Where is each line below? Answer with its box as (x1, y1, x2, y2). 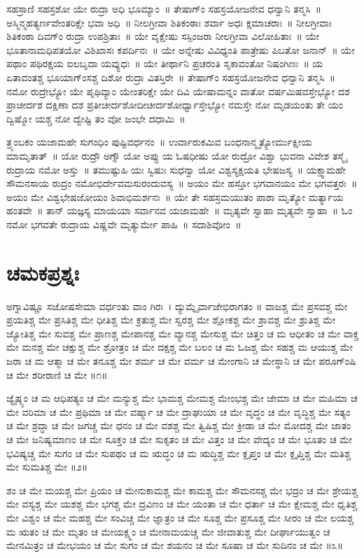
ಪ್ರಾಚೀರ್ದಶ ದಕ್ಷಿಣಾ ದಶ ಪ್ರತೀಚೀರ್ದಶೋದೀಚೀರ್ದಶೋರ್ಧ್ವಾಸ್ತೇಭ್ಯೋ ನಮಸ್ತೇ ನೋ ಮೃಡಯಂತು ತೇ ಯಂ (6, 97, 343, 112)
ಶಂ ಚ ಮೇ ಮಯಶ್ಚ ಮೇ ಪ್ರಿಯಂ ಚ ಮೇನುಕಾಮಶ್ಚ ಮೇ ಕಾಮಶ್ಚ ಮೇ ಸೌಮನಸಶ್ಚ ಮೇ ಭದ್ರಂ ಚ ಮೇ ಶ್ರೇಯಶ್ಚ (6, 482, 358, 497)
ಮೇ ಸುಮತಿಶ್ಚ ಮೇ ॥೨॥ (6, 459, 88, 474)
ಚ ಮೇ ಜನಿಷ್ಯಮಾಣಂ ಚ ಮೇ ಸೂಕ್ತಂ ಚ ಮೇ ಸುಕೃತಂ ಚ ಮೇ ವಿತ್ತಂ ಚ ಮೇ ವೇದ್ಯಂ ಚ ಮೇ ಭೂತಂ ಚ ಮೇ (6, 431, 353, 446)
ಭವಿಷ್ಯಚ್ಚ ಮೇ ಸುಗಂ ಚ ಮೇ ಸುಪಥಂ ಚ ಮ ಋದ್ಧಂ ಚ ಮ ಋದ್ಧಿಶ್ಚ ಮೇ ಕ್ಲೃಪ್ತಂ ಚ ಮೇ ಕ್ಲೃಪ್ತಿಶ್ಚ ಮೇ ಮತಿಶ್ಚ (6, 445, 351, 460)
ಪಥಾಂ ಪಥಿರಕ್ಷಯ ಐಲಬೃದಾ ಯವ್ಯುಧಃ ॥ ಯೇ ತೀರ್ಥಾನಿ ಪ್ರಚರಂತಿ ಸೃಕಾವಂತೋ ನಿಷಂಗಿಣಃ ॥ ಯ (6, 56, 323, 71)
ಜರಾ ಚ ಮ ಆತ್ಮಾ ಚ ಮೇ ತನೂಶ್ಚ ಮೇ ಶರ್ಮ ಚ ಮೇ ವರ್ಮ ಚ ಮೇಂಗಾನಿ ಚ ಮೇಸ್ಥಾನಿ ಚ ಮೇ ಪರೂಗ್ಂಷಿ (6, 354, 356, 368)
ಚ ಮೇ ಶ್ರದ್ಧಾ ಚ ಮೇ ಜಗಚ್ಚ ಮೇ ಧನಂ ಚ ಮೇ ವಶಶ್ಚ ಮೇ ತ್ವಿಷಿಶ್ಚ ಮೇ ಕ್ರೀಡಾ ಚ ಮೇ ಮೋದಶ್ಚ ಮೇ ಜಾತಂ (6, 418, 351, 433)
